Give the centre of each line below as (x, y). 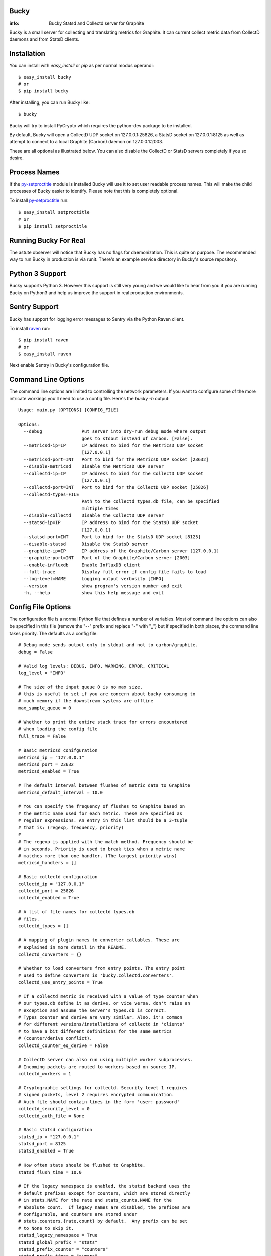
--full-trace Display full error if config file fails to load (115, 572)
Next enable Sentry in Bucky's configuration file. (59, 365)
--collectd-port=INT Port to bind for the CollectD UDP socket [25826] (116, 488)
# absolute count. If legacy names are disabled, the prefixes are (104, 1207)
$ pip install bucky (43, 91)
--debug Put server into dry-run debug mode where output (115, 431)
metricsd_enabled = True (49, 771)
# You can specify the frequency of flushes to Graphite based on (102, 807)
